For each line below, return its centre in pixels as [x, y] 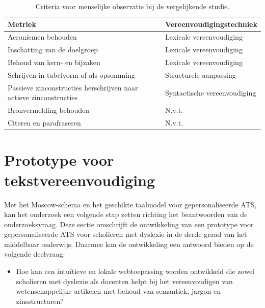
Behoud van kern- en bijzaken [54, 62]
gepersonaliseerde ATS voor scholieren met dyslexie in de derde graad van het [126, 234]
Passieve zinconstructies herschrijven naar [73, 87]
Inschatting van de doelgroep [53, 50]
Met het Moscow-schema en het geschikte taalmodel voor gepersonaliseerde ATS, [130, 204]
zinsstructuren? [40, 301]
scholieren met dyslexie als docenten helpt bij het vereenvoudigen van [124, 281]
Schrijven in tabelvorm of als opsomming [71, 74]
